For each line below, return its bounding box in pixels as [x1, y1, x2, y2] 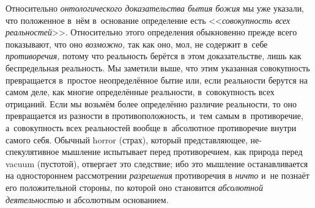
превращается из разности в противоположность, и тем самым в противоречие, [6, 109, 303, 122]
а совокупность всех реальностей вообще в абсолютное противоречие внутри [6, 121, 297, 134]
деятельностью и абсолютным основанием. [6, 193, 169, 206]
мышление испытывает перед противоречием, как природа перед [62, 145, 303, 158]
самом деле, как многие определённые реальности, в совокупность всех [6, 85, 275, 98]
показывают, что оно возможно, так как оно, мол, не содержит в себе [6, 37, 268, 50]
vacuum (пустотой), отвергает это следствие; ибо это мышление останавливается [6, 157, 308, 170]
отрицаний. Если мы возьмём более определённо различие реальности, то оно [6, 97, 297, 110]
